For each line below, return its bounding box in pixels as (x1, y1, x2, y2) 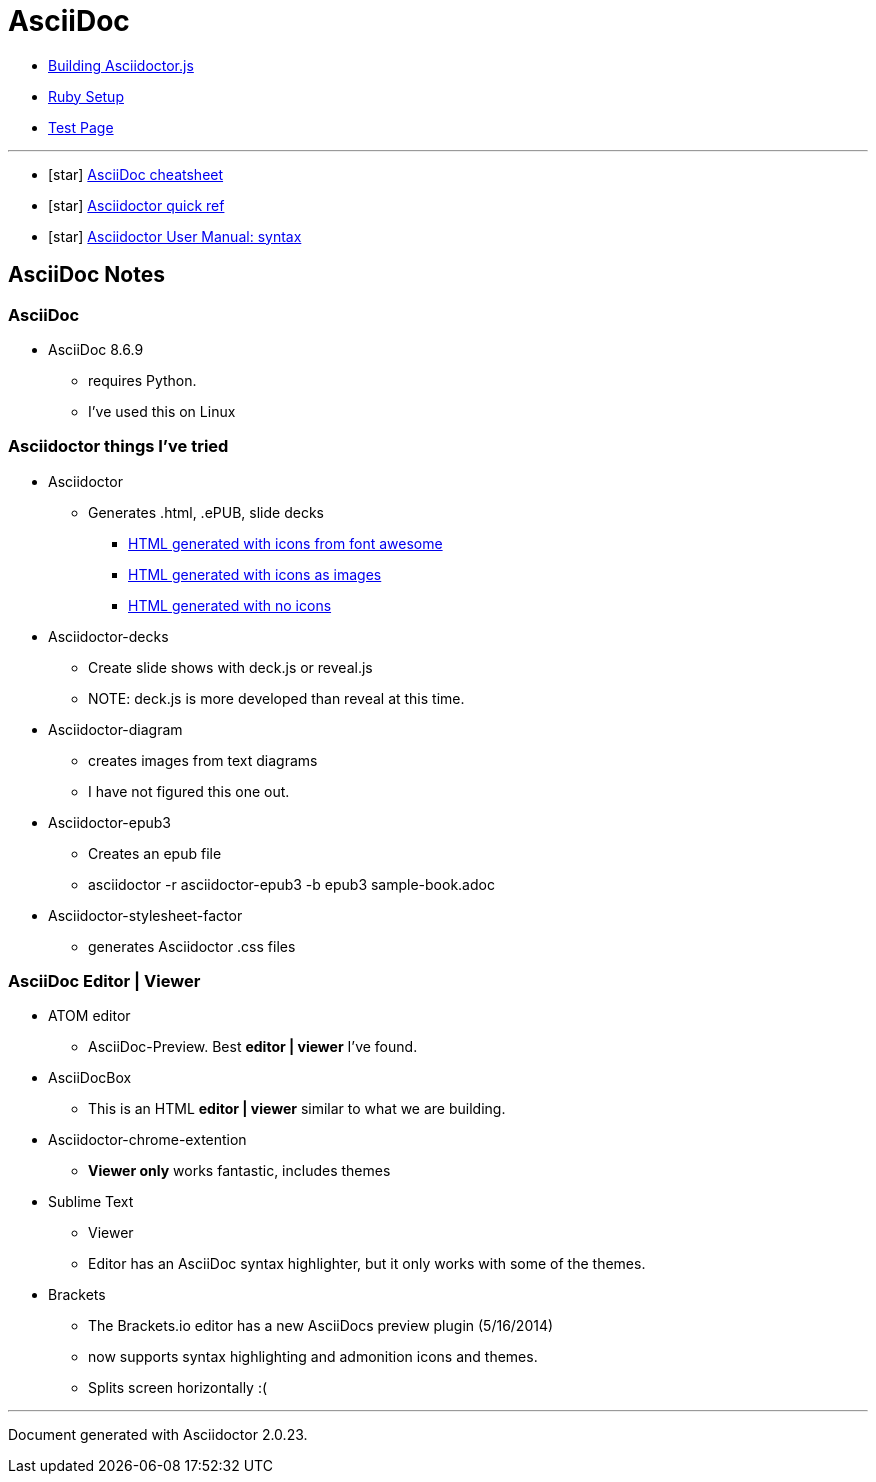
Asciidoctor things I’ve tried (8, 436, 229, 457)
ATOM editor (48, 1007, 131, 1025)
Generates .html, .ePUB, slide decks (88, 503, 324, 521)
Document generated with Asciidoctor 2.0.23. (8, 1426, 308, 1444)
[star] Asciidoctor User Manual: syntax (48, 227, 302, 245)
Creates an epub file (88, 844, 222, 862)
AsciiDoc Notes (8, 262, 165, 288)
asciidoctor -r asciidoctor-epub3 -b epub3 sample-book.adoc (88, 875, 495, 893)
